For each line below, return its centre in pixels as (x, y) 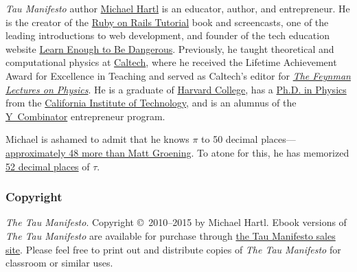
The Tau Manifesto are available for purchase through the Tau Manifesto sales (171, 235)
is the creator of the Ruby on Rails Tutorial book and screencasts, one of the (167, 22)
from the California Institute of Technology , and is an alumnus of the (151, 103)
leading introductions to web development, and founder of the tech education (168, 35)
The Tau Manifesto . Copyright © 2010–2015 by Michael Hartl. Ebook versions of (176, 222)
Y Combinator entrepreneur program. (85, 116)
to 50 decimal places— (249, 139)
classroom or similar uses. (59, 263)
